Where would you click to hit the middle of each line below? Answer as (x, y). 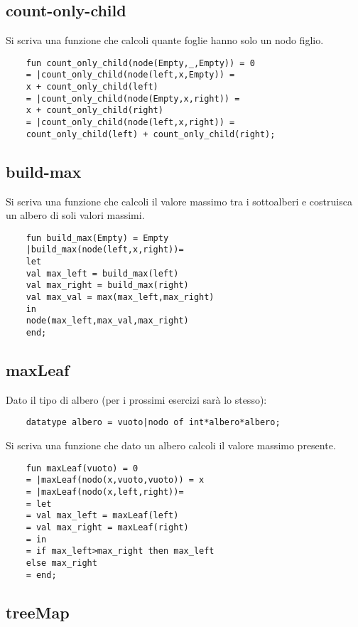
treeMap (38, 612)
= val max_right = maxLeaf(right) (107, 528)
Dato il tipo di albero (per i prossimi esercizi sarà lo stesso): (136, 399)
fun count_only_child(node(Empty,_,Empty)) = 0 (140, 63)
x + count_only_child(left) (92, 87)
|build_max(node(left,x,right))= (105, 250)
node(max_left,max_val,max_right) (107, 321)
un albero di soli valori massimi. (75, 215)
